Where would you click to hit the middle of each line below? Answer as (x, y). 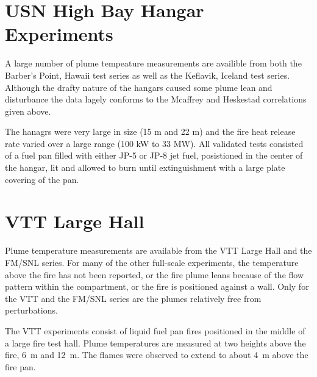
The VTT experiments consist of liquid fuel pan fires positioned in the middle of (155, 330)
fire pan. (20, 366)
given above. (28, 111)
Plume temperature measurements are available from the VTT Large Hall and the (158, 250)
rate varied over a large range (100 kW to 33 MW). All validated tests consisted (154, 143)
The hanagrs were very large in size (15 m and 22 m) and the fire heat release (150, 131)
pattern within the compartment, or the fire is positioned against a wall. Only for (157, 286)
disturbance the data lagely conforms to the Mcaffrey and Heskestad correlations (156, 99)
